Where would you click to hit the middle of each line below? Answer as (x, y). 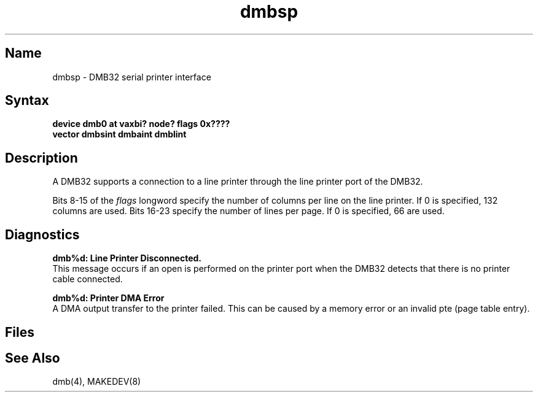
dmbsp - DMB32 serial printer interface (132, 77)
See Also (33, 358)
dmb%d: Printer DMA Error (108, 298)
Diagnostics (42, 234)
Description (41, 158)
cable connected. (88, 279)
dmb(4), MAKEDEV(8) (97, 382)
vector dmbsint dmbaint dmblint (119, 134)
